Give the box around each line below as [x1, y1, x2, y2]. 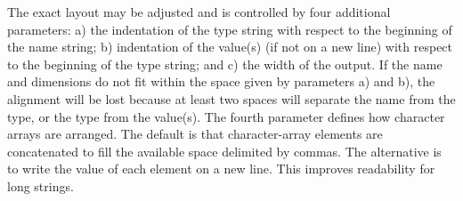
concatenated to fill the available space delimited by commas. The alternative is [7, 141, 442, 160]
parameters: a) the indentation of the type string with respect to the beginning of [7, 20, 452, 38]
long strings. [7, 176, 74, 195]
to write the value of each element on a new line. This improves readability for [7, 159, 435, 178]
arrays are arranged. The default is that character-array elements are [7, 125, 383, 143]
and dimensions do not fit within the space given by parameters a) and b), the [7, 72, 435, 91]
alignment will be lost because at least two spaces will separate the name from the [7, 89, 456, 108]
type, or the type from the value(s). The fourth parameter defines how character [7, 107, 445, 125]
